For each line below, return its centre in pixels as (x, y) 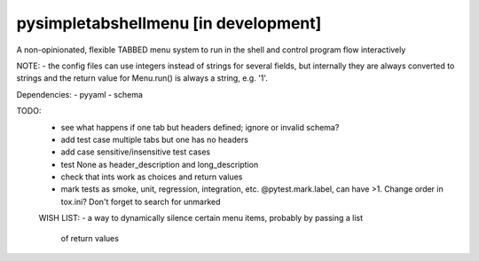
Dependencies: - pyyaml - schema (80, 94)
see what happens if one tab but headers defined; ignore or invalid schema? (200, 127)
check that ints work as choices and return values (152, 177)
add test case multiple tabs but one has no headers (154, 139)
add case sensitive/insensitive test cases (136, 152)
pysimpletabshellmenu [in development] (169, 23)
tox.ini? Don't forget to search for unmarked (141, 202)
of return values (90, 238)
